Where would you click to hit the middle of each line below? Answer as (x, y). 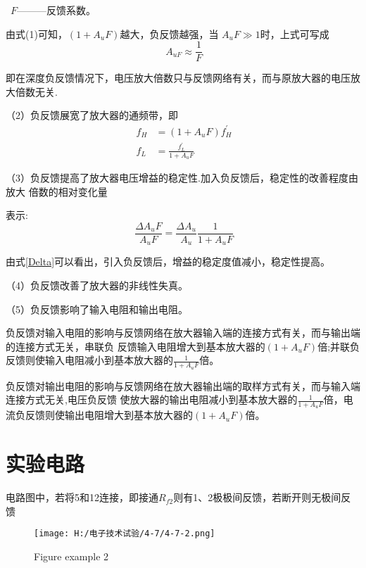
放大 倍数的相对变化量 (57, 191)
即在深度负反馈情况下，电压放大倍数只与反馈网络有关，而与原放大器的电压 (178, 78)
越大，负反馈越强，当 (169, 33)
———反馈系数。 (57, 10)
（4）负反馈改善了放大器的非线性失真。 (97, 285)
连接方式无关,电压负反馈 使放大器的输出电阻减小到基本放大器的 (152, 399)
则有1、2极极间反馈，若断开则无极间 (257, 497)
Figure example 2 (71, 556)
